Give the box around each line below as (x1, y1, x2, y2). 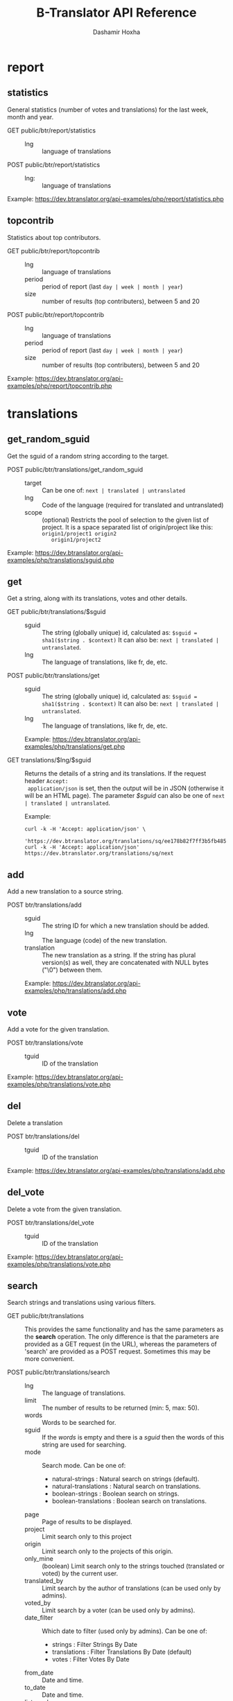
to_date (24, 1684, 46, 1692)
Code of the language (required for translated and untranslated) (42, 501, 224, 509)
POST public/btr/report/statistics (7, 160, 101, 169)
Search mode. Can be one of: (42, 1462, 126, 1470)
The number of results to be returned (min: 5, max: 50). (42, 1403, 200, 1412)
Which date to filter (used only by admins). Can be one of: (42, 1627, 208, 1635)
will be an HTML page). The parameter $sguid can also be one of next (24, 792, 225, 800)
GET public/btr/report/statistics (7, 126, 96, 135)
